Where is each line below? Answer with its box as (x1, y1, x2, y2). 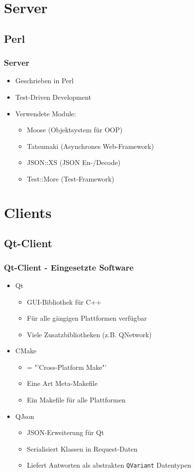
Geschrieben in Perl (15, 75, 74, 86)
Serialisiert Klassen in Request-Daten (27, 443, 138, 454)
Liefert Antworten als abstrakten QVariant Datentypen (27, 460, 191, 470)
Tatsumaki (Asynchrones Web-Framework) (27, 141, 154, 151)
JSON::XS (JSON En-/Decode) (27, 157, 121, 167)
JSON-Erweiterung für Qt (27, 427, 104, 437)
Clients (4, 202, 52, 222)
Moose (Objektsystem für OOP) (27, 125, 123, 135)
